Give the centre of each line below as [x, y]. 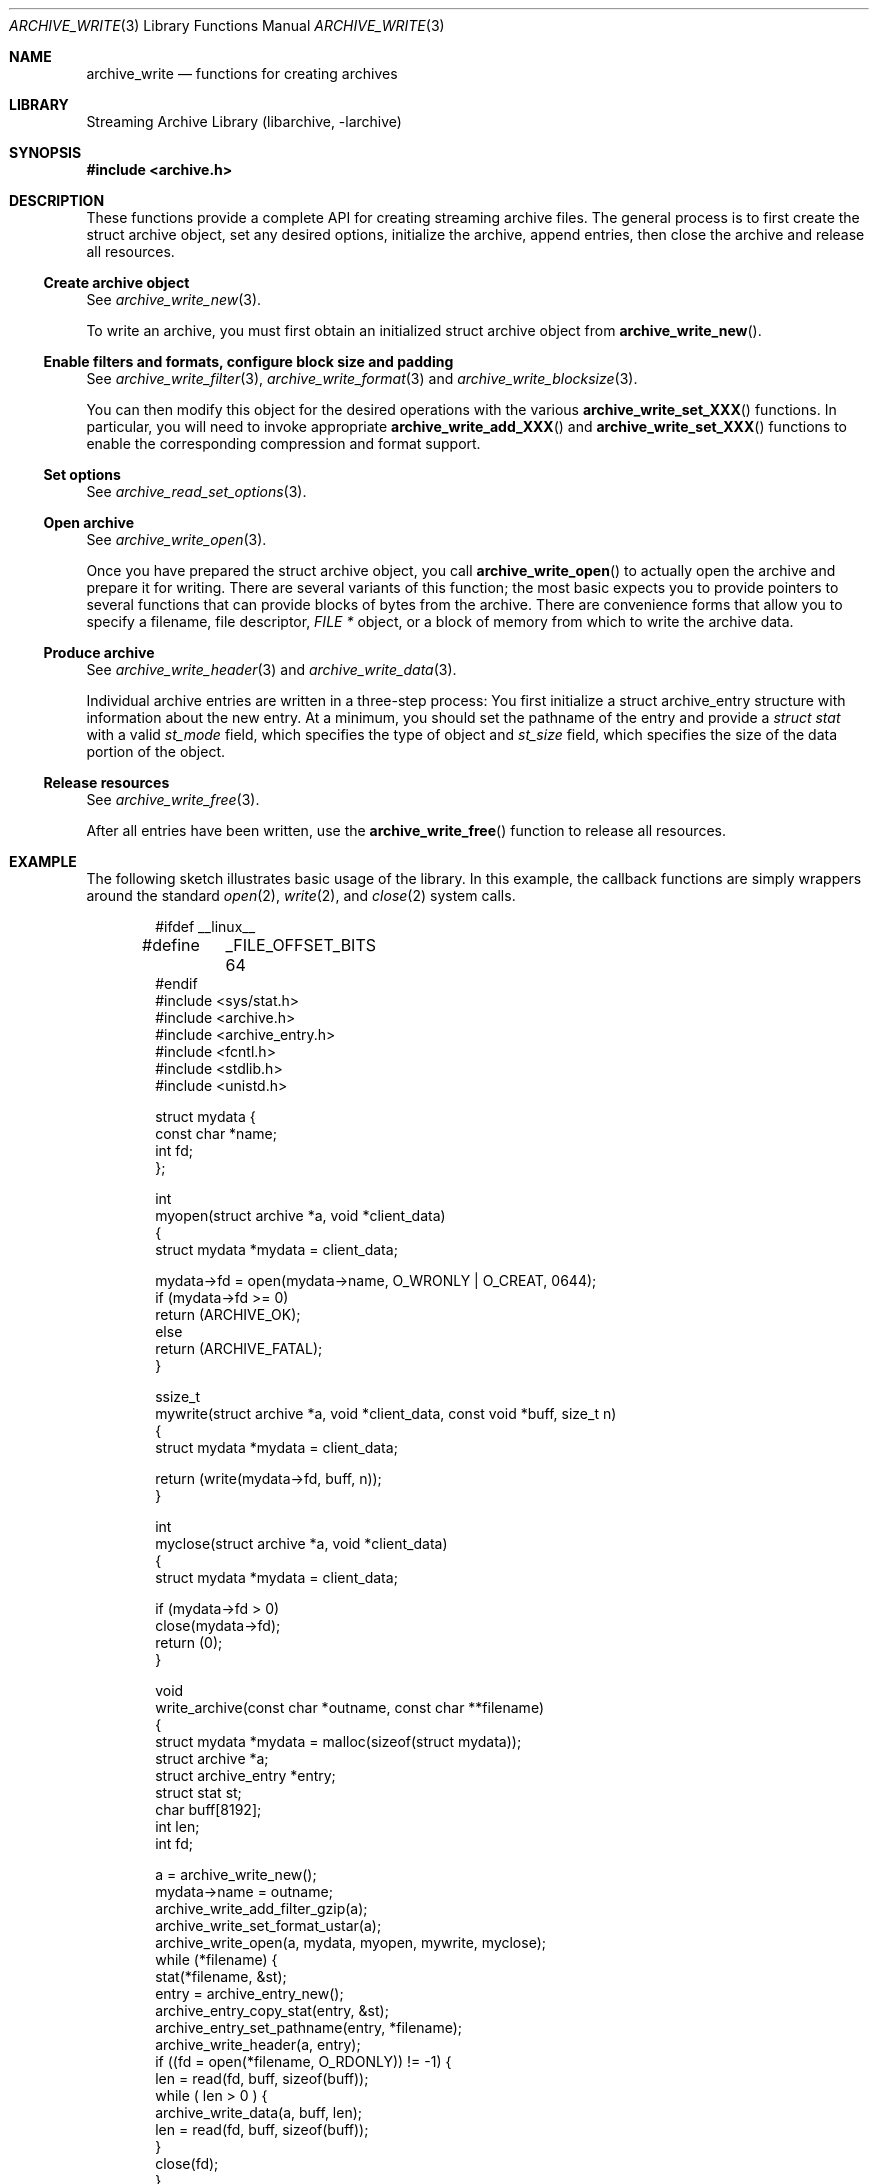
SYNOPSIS [45, 152]
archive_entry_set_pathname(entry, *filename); [309, 2027]
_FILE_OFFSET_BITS [300, 945]
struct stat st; [198, 1792]
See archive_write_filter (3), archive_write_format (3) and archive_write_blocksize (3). [362, 378]
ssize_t [178, 1396]
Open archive [89, 522]
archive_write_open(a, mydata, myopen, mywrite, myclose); [350, 1942]
